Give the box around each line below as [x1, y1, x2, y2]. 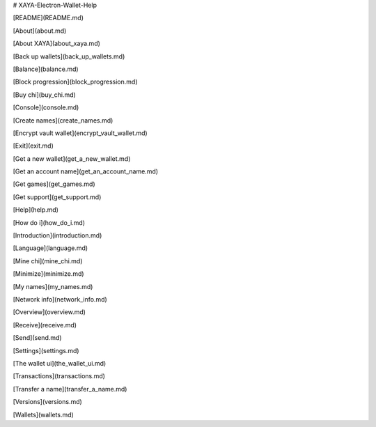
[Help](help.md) [13, 205, 59, 214]
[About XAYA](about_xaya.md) [13, 39, 101, 48]
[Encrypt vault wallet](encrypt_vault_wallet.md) [13, 129, 148, 137]
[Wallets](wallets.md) [13, 410, 75, 419]
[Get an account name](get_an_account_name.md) [13, 167, 159, 176]
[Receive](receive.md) [13, 320, 77, 329]
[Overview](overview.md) [13, 308, 86, 316]
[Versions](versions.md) [13, 398, 83, 406]
